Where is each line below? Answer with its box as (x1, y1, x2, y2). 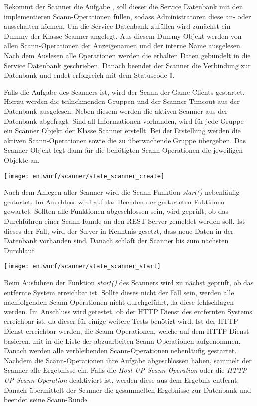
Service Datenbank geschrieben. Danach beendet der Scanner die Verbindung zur (4, 60, 251, 70)
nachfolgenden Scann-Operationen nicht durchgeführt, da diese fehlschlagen (4, 297, 234, 307)
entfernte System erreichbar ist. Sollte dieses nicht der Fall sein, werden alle (4, 287, 234, 297)
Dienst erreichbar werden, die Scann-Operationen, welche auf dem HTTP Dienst (4, 325, 249, 336)
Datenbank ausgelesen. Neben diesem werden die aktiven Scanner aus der (4, 105, 228, 116)
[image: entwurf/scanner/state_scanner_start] (4, 263, 161, 270)
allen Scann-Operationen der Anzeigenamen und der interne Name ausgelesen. (4, 40, 242, 51)
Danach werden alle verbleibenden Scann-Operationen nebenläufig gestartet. (4, 345, 237, 356)
